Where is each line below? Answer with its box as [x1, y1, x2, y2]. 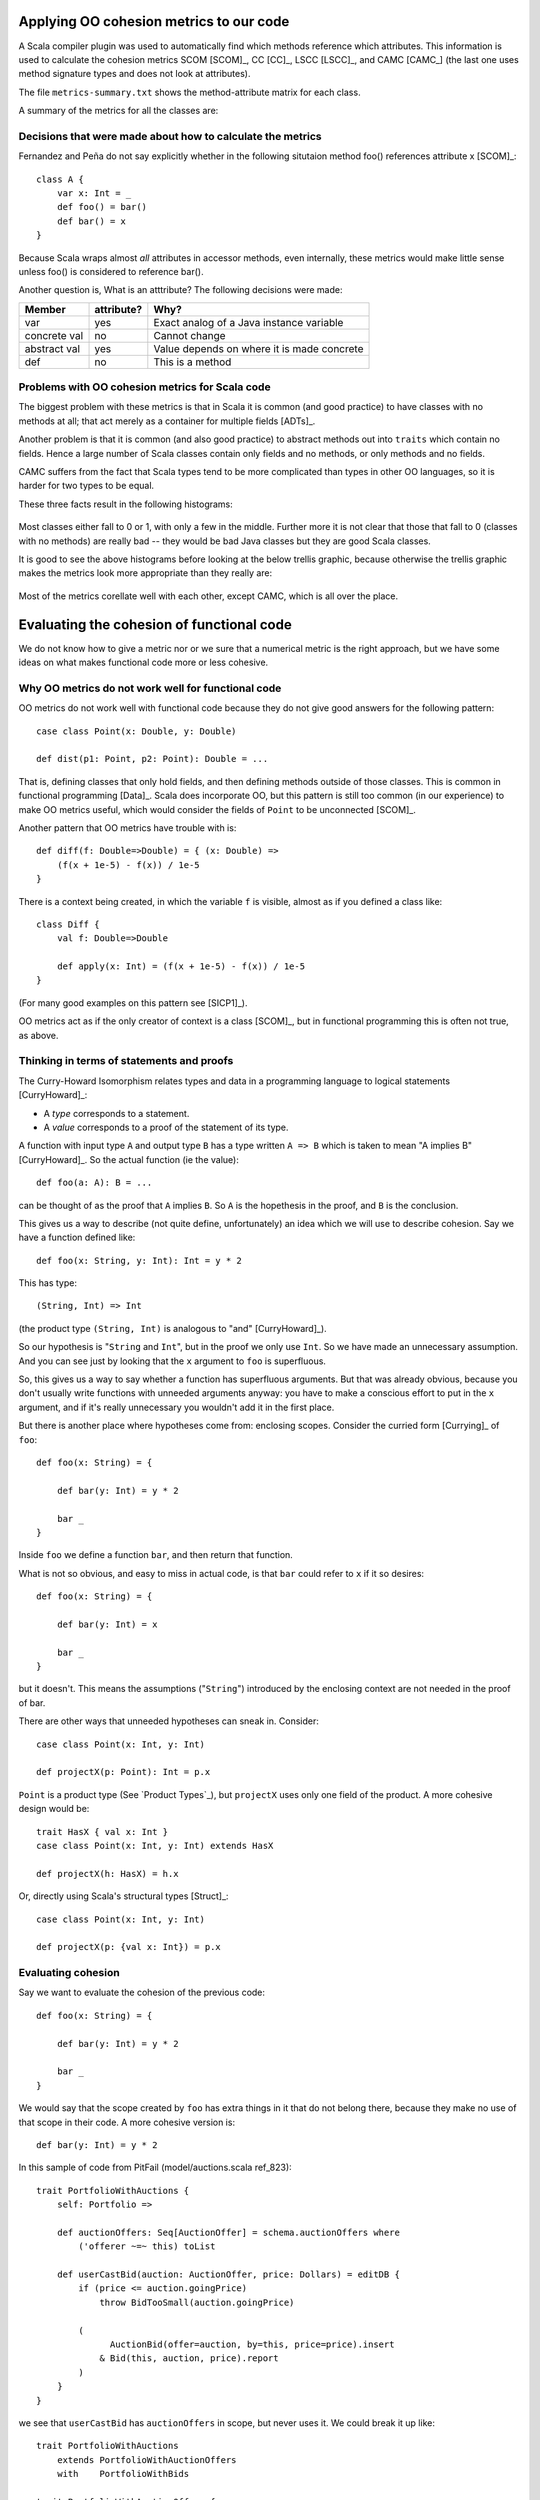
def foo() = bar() [56, 201, 148, 213]
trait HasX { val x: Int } [36, 1826, 169, 1837]
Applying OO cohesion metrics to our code [18, 13, 290, 30]
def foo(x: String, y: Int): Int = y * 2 [36, 1255, 242, 1266]
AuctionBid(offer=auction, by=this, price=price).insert [110, 2339, 395, 2350]
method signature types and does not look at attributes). [18, 68, 251, 80]
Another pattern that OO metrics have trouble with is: [18, 821, 237, 834]
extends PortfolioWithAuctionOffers [56, 2454, 237, 2465]
